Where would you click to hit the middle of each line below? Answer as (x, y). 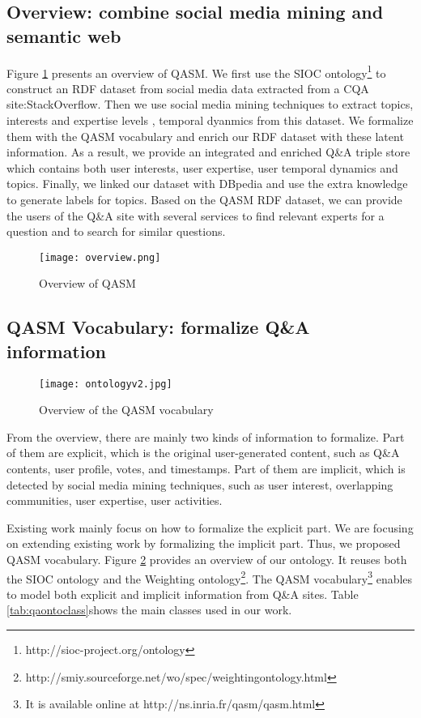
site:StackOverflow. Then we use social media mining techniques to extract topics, (210, 104)
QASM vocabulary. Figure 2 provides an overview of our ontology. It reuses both (207, 560)
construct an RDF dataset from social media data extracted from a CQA (188, 88)
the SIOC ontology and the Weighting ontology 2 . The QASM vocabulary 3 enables (210, 577)
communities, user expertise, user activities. (115, 500)
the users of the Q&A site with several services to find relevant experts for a (196, 215)
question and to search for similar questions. (116, 231)
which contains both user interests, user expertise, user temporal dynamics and (202, 167)
